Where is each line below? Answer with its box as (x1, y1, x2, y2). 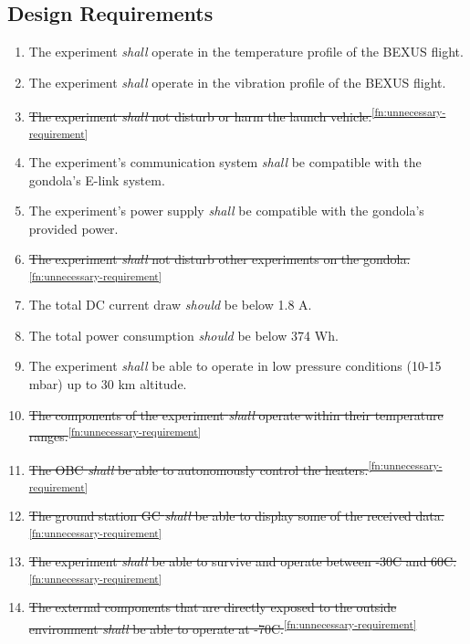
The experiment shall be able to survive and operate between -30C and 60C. (28, 551, 457, 570)
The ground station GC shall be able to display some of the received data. (28, 506, 444, 525)
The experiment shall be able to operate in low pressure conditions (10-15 (28, 356, 442, 375)
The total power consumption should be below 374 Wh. (28, 325, 339, 344)
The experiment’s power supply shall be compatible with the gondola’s (28, 201, 424, 220)
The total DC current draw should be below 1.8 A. (28, 295, 312, 314)
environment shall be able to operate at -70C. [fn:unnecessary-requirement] (28, 616, 417, 638)
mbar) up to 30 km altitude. (28, 375, 187, 394)
